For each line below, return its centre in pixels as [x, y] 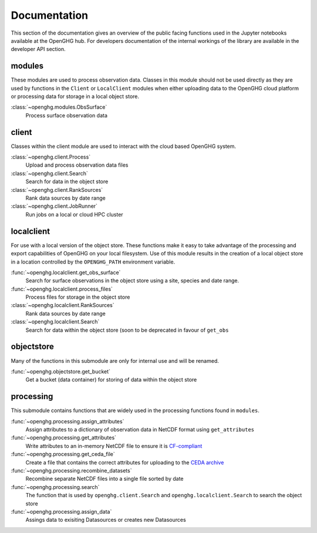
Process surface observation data [67, 115]
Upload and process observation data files [77, 165]
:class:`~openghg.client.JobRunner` [54, 206]
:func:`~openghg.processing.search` [55, 487]
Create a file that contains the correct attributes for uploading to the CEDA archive [125, 462]
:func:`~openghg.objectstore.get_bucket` [61, 371]
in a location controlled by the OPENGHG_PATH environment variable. [93, 262]
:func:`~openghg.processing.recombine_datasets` [71, 470]
